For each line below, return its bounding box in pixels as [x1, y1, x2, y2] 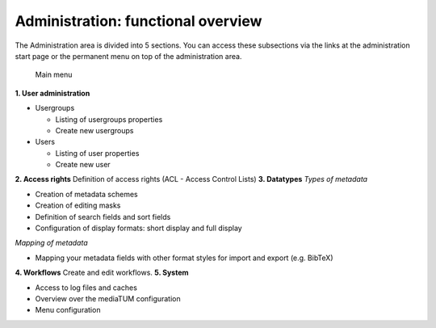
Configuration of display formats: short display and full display [35, 223, 242, 233]
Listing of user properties [55, 148, 140, 158]
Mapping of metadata [15, 238, 88, 248]
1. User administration [15, 88, 90, 98]
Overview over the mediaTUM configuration [35, 293, 181, 303]
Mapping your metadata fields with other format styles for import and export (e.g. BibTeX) [35, 253, 333, 263]
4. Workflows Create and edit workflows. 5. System [15, 267, 189, 278]
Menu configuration [35, 305, 101, 315]
